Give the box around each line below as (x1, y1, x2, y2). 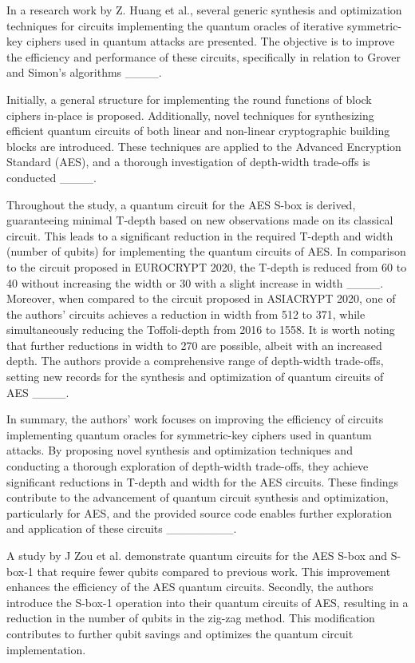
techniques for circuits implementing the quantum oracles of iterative (6, 17, 344, 34)
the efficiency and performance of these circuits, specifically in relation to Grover (6, 48, 401, 65)
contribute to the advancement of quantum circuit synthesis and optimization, (6, 489, 389, 506)
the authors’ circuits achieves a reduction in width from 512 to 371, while (6, 305, 366, 322)
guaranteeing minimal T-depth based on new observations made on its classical (6, 212, 393, 228)
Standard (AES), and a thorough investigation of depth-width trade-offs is (6, 153, 370, 170)
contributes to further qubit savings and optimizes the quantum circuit (6, 625, 354, 641)
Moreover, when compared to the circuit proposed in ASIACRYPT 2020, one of (6, 290, 396, 307)
